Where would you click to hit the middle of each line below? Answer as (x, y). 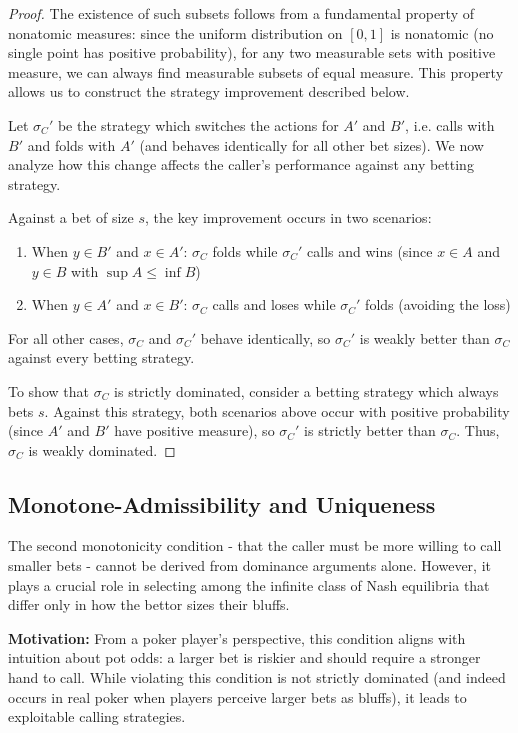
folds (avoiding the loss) (438, 304)
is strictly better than (370, 430)
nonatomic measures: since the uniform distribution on (175, 32)
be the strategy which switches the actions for (198, 124)
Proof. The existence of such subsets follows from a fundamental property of (241, 13)
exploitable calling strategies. (97, 716)
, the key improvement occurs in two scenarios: (288, 217)
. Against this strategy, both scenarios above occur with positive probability (277, 410)
